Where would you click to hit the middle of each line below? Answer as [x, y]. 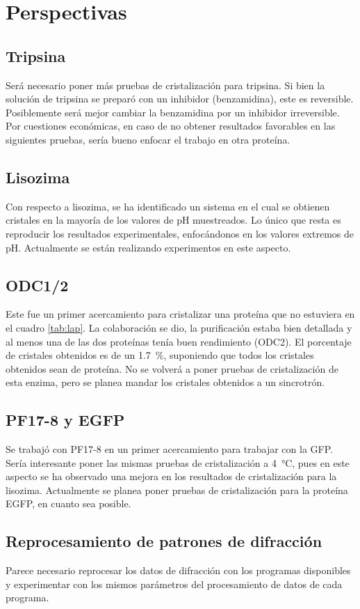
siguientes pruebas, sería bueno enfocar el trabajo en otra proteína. [148, 139]
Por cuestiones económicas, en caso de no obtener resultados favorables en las [171, 126]
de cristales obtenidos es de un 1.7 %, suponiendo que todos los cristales [160, 355]
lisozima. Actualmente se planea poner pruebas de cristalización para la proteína [177, 489]
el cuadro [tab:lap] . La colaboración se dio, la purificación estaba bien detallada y [179, 327]
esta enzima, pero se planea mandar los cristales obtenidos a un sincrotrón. [165, 382]
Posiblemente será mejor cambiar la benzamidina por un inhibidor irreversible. [173, 112]
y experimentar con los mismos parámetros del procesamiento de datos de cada [174, 584]
